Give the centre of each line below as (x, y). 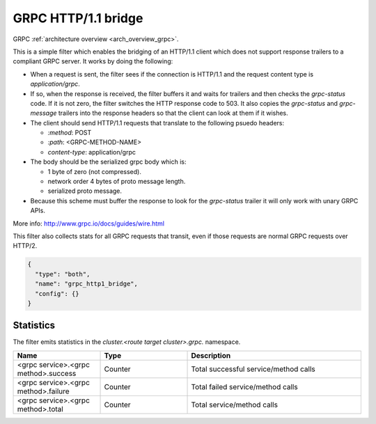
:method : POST (70, 133)
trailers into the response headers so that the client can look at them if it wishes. (173, 113)
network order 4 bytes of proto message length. (117, 182)
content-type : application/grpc (92, 152)
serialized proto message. (85, 191)
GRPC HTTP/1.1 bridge (78, 18)
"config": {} (57, 293)
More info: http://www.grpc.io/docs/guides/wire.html (89, 223)
